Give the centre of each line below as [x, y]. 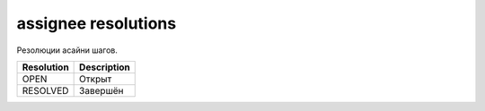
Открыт [96, 79]
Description [105, 67]
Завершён [102, 90]
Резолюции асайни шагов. [67, 50]
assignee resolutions [97, 23]
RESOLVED [45, 90]
